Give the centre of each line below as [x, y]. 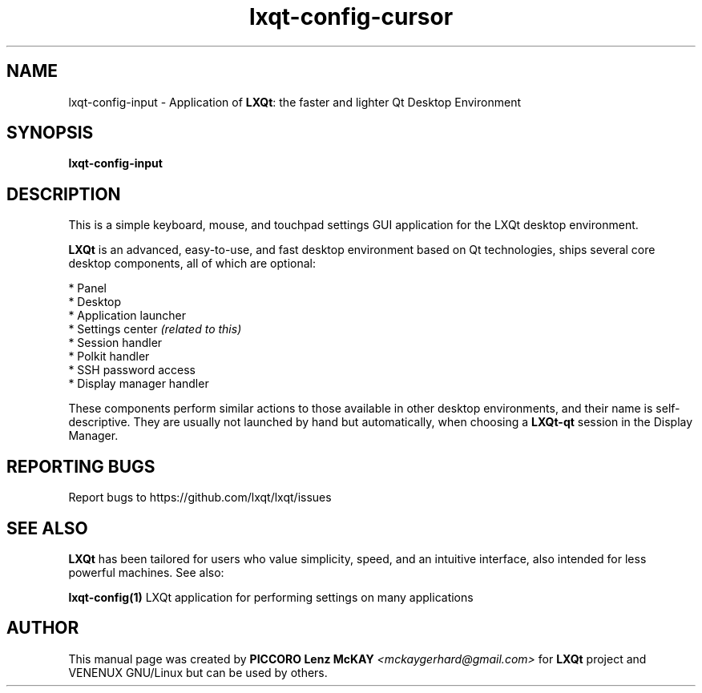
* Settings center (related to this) [155, 329]
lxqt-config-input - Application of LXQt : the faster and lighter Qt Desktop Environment [295, 102]
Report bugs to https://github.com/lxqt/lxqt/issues [200, 498]
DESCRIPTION [64, 194]
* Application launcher [127, 316]
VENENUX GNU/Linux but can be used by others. [198, 672]
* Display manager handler [139, 384]
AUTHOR [43, 628]
